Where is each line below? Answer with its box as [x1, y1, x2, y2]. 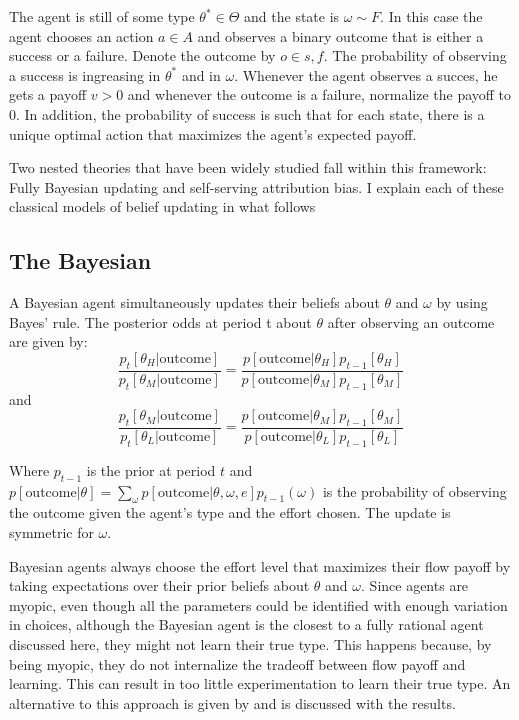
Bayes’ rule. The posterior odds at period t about [9, 311, 312, 332]
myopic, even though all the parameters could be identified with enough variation [9, 594, 508, 615]
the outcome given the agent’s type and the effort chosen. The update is [9, 502, 451, 523]
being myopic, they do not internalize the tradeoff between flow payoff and [9, 653, 466, 674]
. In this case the [380, 6, 483, 26]
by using [436, 292, 488, 313]
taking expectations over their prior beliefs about [9, 575, 310, 596]
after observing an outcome [327, 311, 495, 332]
